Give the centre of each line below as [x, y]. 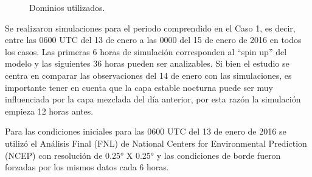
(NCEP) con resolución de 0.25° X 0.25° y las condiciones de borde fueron [143, 155]
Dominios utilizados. [67, 7]
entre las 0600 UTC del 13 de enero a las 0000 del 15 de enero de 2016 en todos [153, 40]
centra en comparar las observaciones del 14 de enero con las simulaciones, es [148, 75]
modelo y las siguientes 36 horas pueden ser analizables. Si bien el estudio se [147, 63]
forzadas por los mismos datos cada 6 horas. [87, 167]
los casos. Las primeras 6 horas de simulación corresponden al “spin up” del [146, 51]
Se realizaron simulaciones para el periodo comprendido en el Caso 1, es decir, [150, 28]
